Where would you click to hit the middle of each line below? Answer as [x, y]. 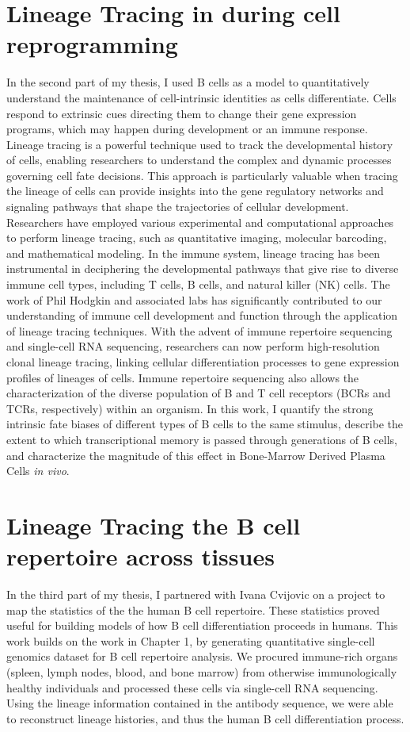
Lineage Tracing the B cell [154, 525]
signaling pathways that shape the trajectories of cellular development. [178, 207]
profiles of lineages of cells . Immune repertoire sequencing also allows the [183, 377]
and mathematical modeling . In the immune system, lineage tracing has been [193, 253]
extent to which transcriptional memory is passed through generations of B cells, [202, 439]
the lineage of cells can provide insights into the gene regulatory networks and [195, 191]
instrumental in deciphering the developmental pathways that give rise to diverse [203, 268]
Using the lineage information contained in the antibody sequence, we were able [200, 703]
